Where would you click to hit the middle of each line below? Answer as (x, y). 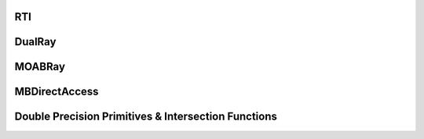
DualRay (35, 42)
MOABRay (40, 67)
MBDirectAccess (57, 92)
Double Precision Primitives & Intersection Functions (146, 117)
